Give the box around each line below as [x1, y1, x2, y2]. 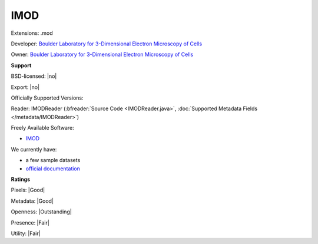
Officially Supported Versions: [11, 94, 84, 101]
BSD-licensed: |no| [11, 72, 57, 80]
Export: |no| [11, 83, 40, 91]
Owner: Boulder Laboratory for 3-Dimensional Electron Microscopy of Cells [11, 51, 194, 58]
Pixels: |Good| [11, 186, 45, 194]
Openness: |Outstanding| [11, 208, 72, 215]
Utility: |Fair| [11, 230, 41, 237]
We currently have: [11, 146, 57, 153]
